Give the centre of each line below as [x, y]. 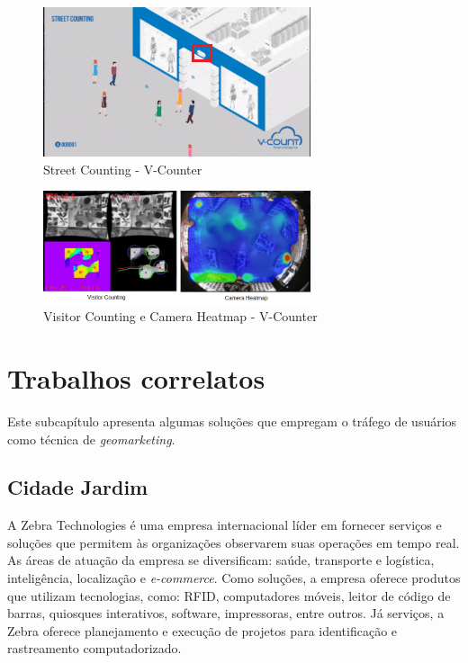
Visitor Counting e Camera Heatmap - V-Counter [180, 316]
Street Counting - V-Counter [123, 169]
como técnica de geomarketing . [91, 439]
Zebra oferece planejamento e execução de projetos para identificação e [202, 630]
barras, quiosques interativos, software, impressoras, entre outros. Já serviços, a [226, 613]
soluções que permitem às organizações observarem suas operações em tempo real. [234, 542]
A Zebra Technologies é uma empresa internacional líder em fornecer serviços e [225, 525]
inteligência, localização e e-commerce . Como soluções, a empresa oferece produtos [234, 578]
